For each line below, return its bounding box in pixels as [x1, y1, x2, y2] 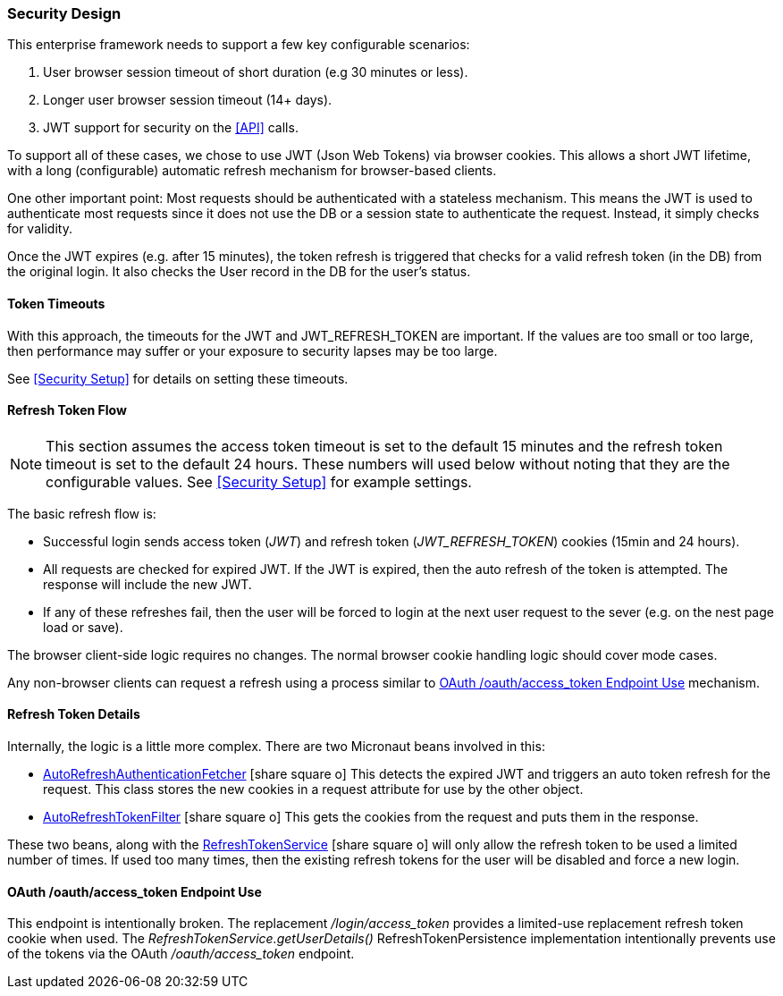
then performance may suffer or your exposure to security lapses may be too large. [7, 342, 498, 359]
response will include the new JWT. [43, 576, 252, 592]
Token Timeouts [7, 295, 105, 311]
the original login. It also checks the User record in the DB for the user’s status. [7, 264, 471, 280]
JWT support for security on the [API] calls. [43, 120, 299, 136]
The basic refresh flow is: [7, 505, 156, 521]
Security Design [7, 4, 122, 22]
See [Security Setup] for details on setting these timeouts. [7, 370, 349, 386]
